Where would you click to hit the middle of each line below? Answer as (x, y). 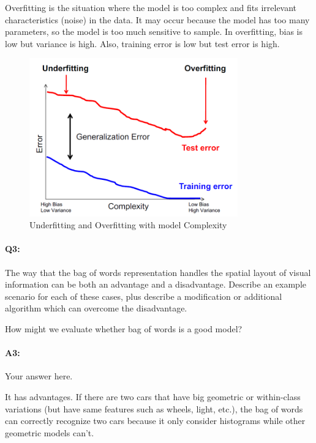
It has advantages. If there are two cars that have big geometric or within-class (153, 396)
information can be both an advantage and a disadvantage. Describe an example (156, 284)
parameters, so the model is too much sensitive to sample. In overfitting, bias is (154, 32)
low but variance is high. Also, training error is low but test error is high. (142, 43)
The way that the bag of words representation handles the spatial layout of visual (158, 272)
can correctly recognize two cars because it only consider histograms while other (155, 421)
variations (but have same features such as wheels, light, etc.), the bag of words (154, 408)
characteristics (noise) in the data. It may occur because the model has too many (157, 19)
